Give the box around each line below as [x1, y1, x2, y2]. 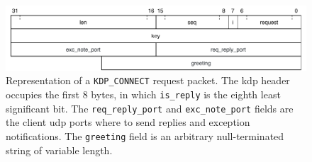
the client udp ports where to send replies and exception [6, 115, 250, 129]
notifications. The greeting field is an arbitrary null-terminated [6, 128, 284, 143]
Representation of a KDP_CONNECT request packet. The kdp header [6, 73, 290, 88]
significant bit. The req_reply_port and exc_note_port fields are [6, 100, 294, 115]
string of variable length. [6, 142, 113, 157]
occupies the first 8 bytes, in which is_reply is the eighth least [6, 86, 281, 101]
